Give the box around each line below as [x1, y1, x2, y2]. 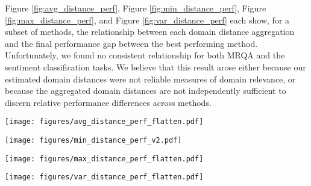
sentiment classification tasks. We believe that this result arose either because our [5, 60, 306, 73]
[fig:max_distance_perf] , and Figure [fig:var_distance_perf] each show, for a [5, 13, 290, 26]
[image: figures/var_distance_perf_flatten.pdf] [5, 173, 204, 182]
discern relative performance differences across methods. [5, 96, 212, 108]
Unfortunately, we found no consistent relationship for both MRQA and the [5, 49, 285, 61]
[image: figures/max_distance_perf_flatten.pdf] [5, 154, 204, 163]
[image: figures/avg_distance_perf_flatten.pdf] [5, 117, 204, 126]
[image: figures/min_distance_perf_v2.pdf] [5, 136, 182, 144]
